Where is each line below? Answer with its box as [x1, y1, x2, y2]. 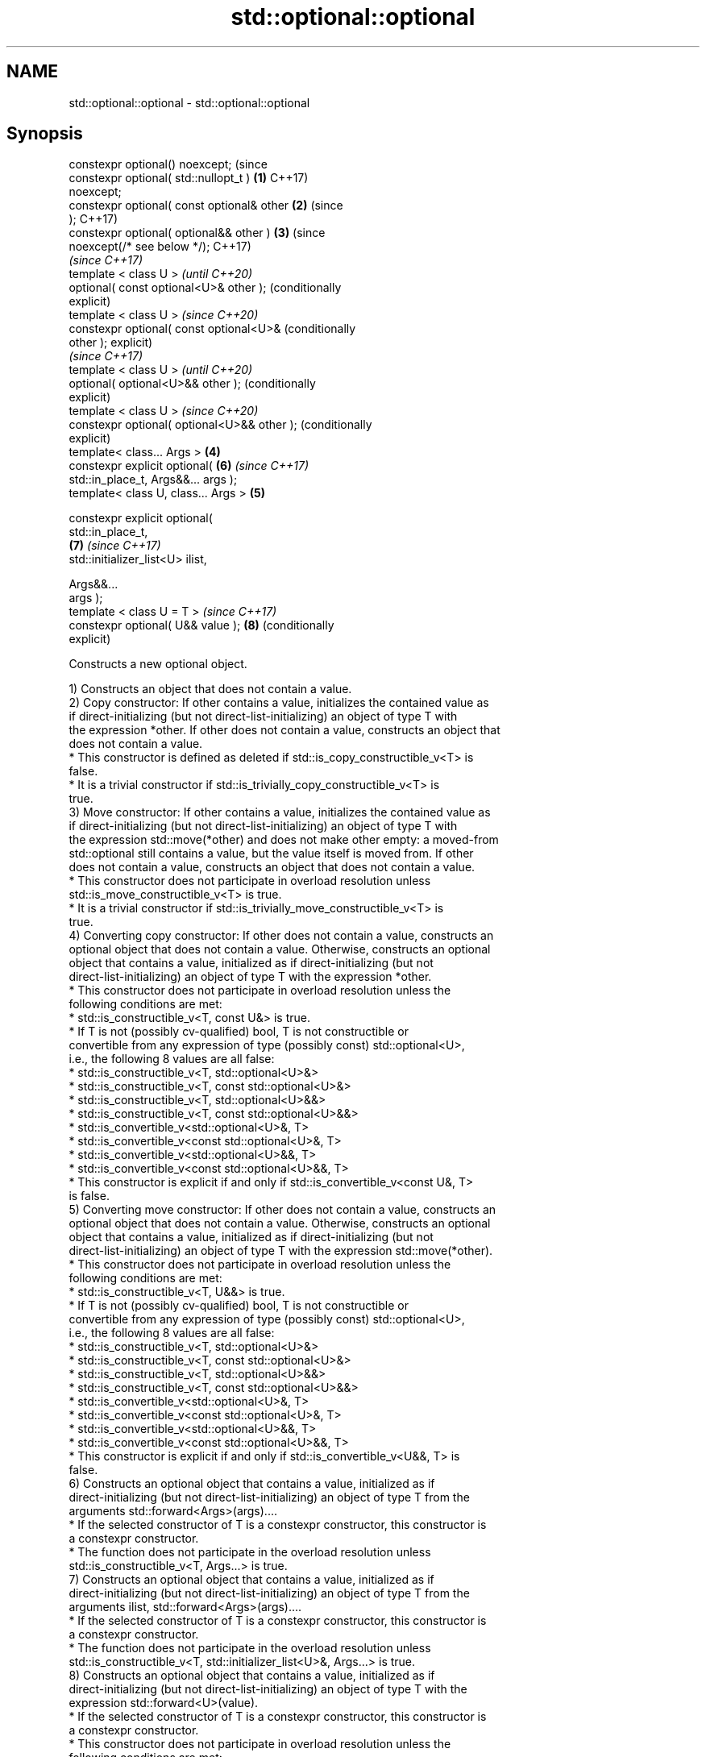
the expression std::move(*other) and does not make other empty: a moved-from [69, 833, 499, 847]
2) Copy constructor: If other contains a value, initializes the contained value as [69, 696, 489, 710]
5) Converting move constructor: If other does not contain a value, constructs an [69, 1202, 496, 1217]
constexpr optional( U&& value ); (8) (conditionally [69, 618, 334, 633]
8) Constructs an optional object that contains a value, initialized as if [69, 1668, 435, 1683]
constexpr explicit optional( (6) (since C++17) [69, 459, 309, 473]
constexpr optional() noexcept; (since [69, 157, 268, 172]
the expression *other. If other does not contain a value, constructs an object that [69, 723, 500, 737]
